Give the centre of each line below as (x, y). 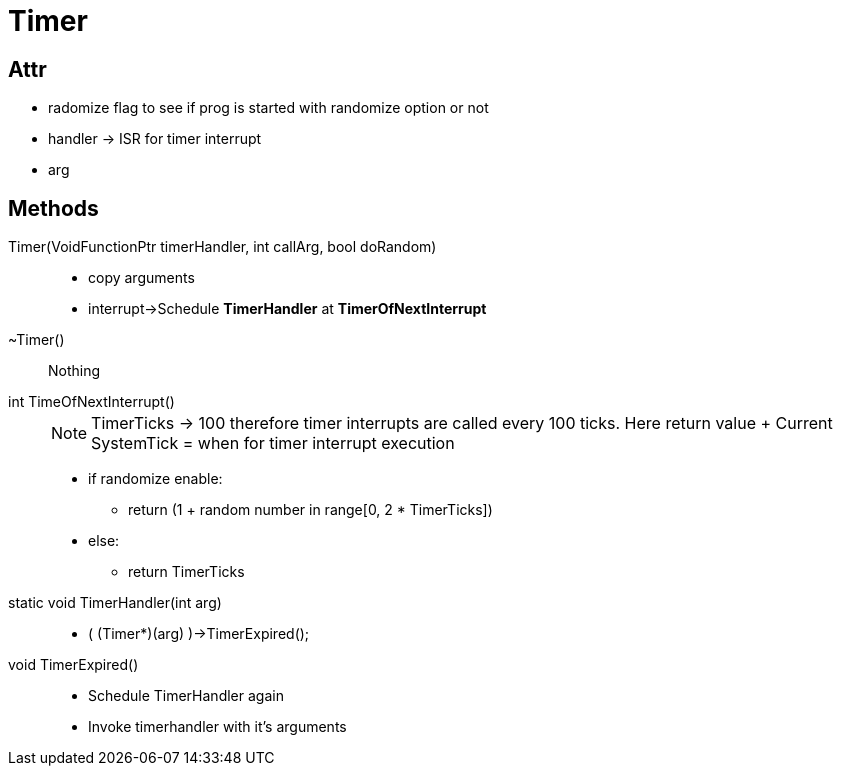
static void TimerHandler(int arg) (115, 603)
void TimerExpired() (73, 665)
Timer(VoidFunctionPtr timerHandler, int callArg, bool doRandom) (222, 247)
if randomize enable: (155, 479)
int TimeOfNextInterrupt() (91, 402)
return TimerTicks (186, 572)
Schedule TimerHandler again (186, 696)
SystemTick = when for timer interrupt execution (273, 443)
